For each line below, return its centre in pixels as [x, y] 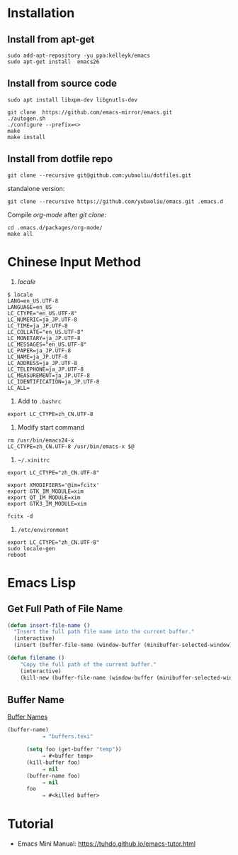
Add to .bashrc [39, 401]
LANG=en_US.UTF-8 [33, 301]
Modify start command [51, 427]
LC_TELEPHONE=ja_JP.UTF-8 [45, 369]
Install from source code [62, 83]
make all [20, 234]
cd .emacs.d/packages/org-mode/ [55, 228]
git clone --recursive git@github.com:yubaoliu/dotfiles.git [100, 175]
